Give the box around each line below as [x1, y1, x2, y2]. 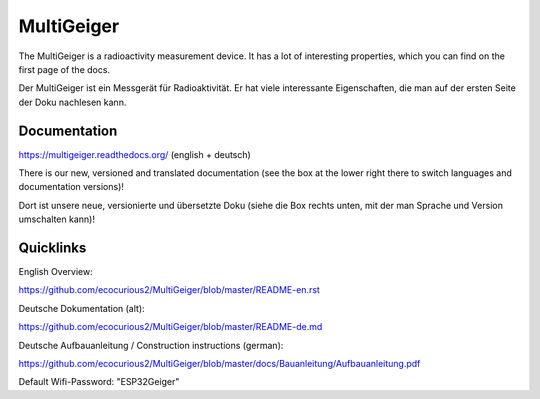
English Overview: [18, 266, 94, 278]
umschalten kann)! [18, 213, 95, 225]
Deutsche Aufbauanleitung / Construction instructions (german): [18, 339, 284, 351]
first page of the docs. [18, 63, 110, 75]
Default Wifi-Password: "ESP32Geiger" [18, 376, 180, 388]
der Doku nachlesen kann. [18, 96, 127, 108]
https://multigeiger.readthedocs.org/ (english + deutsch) [18, 148, 252, 160]
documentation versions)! [18, 181, 125, 193]
